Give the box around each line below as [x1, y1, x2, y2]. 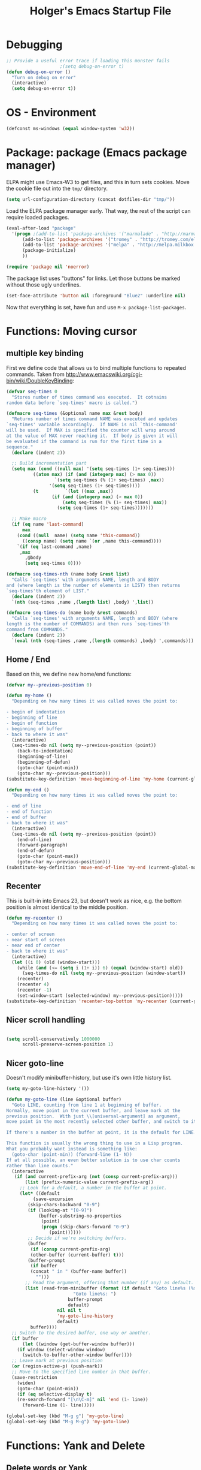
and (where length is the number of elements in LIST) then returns [6, 582, 181, 588]
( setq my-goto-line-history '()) [6, 1086, 90, 1092]
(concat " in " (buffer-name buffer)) [30, 1269, 127, 1275]
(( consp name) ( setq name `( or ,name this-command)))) [22, 538, 162, 544]
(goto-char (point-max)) [17, 853, 79, 860]
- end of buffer [6, 814, 47, 820]
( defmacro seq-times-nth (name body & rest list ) [6, 571, 130, 577]
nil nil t [57, 1308, 82, 1314]
